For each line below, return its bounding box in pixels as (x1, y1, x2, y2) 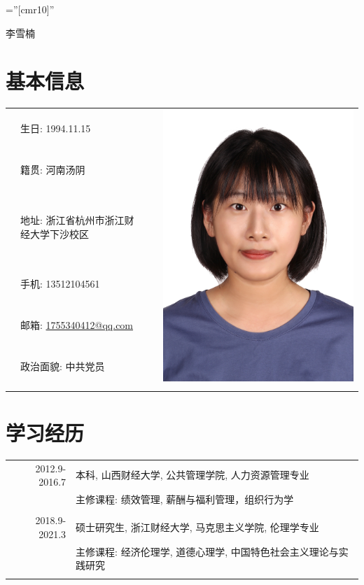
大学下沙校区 (29, 226, 89, 241)
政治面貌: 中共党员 (20, 358, 105, 373)
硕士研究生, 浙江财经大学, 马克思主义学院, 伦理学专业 (76, 519, 319, 534)
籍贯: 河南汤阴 (20, 162, 85, 177)
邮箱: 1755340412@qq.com (20, 317, 134, 332)
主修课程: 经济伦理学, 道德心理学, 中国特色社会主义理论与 (76, 544, 339, 558)
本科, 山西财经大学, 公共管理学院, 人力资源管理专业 (76, 467, 309, 482)
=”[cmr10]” (6, 2, 55, 16)
